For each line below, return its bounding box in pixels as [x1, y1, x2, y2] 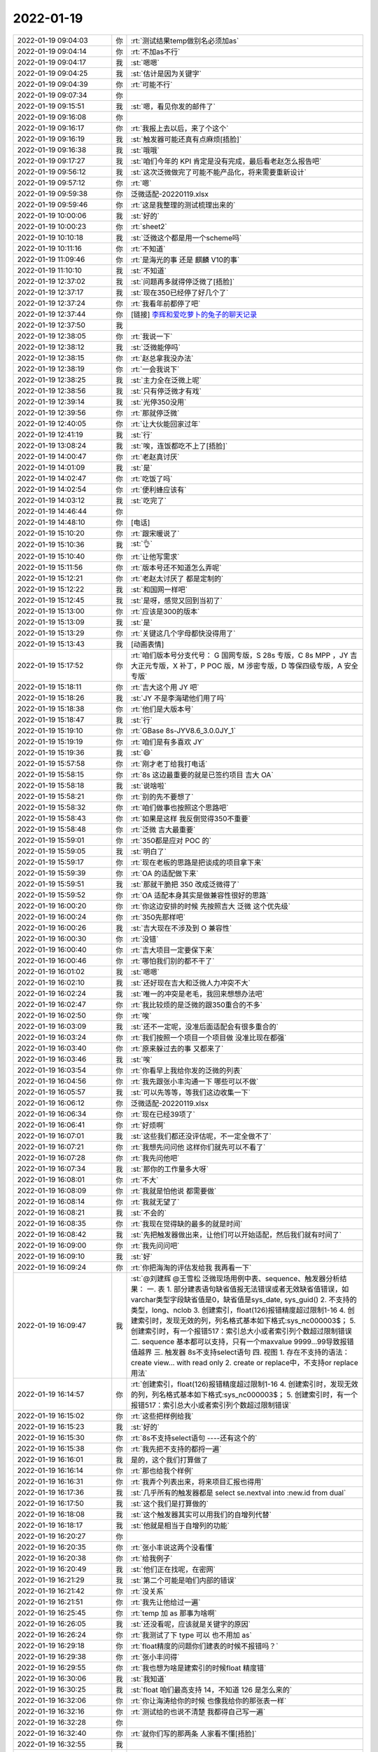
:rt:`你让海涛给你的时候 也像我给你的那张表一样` [130, 1696, 287, 1706]
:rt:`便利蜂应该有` [130, 484, 187, 494]
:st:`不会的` [130, 1207, 167, 1217]
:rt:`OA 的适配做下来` [130, 868, 199, 878]
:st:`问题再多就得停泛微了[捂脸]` [130, 277, 235, 287]
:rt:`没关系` [130, 1586, 166, 1596]
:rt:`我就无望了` [130, 1197, 180, 1207]
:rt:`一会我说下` [130, 364, 180, 374]
